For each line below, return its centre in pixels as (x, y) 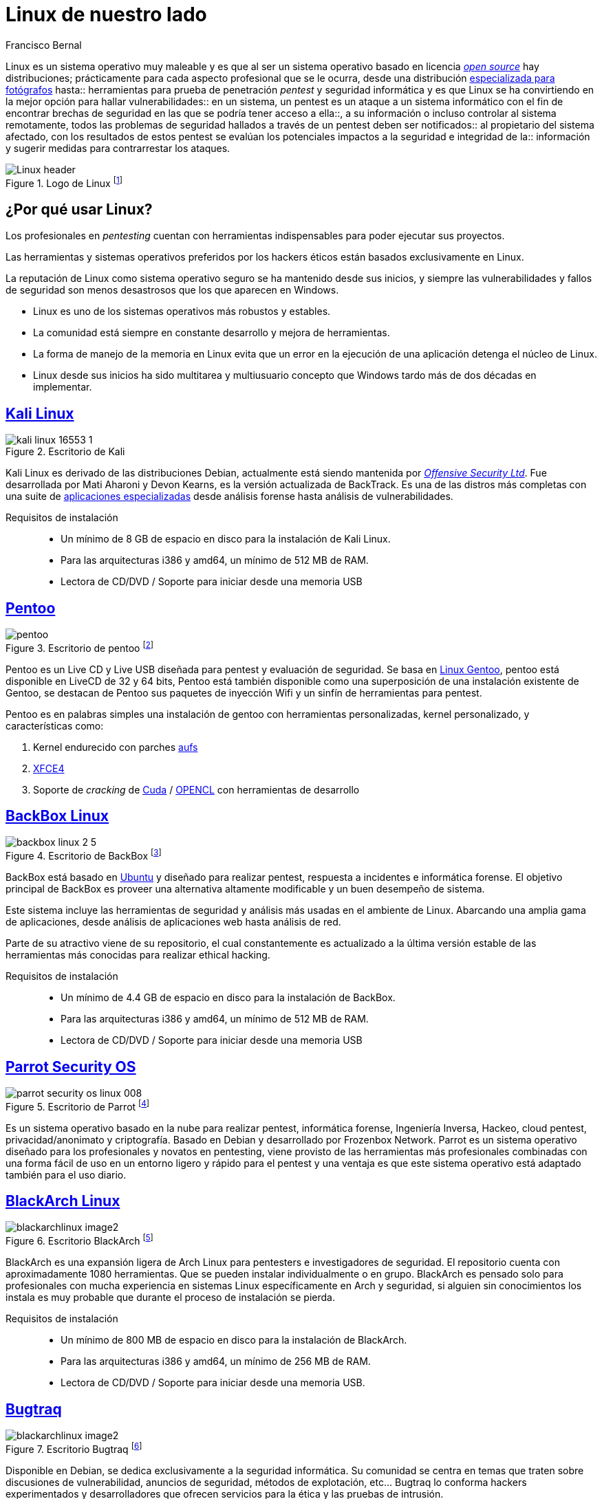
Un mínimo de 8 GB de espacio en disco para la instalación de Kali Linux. (226, 539)
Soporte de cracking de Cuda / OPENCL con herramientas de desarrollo (196, 789)
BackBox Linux (57, 816)
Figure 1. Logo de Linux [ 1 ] (64, 182)
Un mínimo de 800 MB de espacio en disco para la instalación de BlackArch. (234, 1340)
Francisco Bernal (44, 45)
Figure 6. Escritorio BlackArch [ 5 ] (79, 1240)
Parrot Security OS (71, 1066)
